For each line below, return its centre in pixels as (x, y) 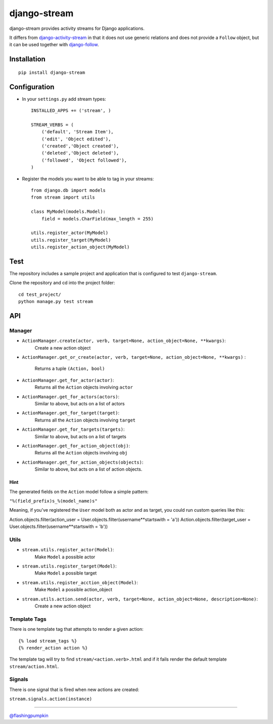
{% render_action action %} (53, 648)
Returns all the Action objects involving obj (81, 453)
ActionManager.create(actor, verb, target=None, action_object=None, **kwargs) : (124, 341)
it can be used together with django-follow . (54, 45)
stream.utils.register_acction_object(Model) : (80, 582)
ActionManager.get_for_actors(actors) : (71, 396)
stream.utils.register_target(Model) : (70, 566)
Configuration (32, 87)
